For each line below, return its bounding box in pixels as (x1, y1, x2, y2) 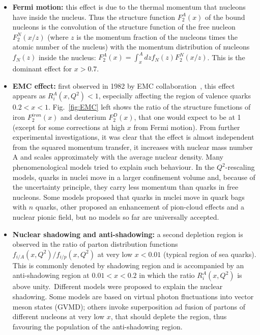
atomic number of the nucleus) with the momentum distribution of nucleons (12, 41, 250, 52)
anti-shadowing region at (12, 270, 90, 280)
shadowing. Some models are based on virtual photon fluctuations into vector (12, 291, 254, 301)
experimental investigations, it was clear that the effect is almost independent (12, 132, 254, 142)
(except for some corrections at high (12, 121, 125, 132)
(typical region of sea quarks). (163, 248, 256, 259)
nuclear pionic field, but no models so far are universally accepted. (12, 211, 219, 222)
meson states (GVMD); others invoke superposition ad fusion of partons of (12, 301, 246, 312)
